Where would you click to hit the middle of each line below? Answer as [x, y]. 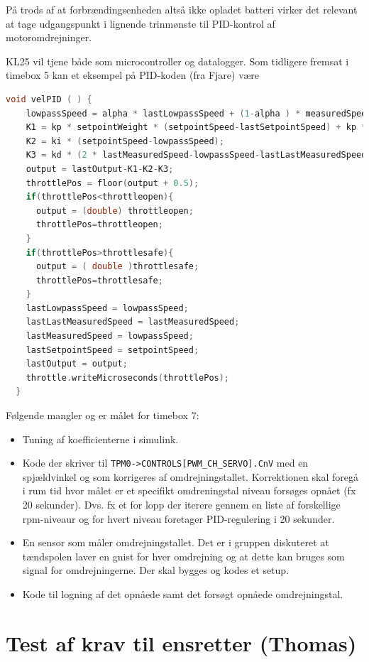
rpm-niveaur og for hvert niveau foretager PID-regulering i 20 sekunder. [178, 518]
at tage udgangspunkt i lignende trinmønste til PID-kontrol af [141, 23]
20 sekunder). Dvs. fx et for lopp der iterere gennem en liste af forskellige [181, 505]
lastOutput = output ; [77, 364]
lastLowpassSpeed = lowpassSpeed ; [107, 308]
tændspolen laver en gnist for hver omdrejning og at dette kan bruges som [183, 556]
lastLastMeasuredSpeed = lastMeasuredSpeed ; [133, 322]
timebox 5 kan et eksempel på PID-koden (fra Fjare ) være [132, 75]
